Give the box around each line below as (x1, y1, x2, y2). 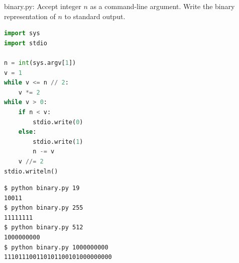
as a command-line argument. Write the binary (90, 1, 235, 11)
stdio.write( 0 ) (33, 118, 83, 126)
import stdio (4, 39, 47, 47)
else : (18, 128, 37, 136)
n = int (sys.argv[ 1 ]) (4, 59, 76, 66)
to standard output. (64, 11, 126, 21)
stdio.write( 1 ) (33, 138, 83, 145)
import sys (4, 30, 40, 37)
